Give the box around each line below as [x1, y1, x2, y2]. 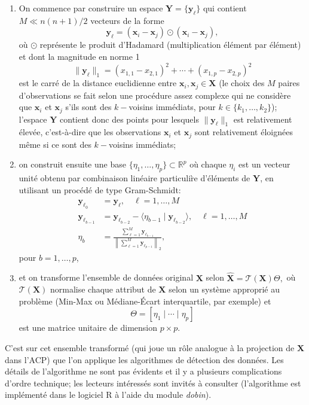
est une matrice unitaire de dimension [19, 321, 158, 334]
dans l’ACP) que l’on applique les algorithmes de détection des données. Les [5, 353, 284, 366]
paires [278, 77, 300, 89]
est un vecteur [238, 158, 290, 170]
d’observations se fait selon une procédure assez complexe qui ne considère [19, 89, 291, 101]
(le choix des [219, 77, 265, 89]
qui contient [203, 2, 247, 14]
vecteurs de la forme [90, 14, 164, 26]
